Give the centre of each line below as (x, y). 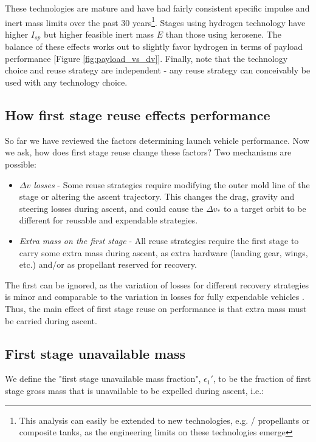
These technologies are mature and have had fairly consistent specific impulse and (157, 8)
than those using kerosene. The (223, 34)
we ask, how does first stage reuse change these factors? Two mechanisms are (148, 152)
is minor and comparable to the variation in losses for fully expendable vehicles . (155, 297)
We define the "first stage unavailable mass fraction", (103, 379)
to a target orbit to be (265, 208)
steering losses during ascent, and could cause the (111, 208)
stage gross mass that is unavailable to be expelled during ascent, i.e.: (135, 390)
